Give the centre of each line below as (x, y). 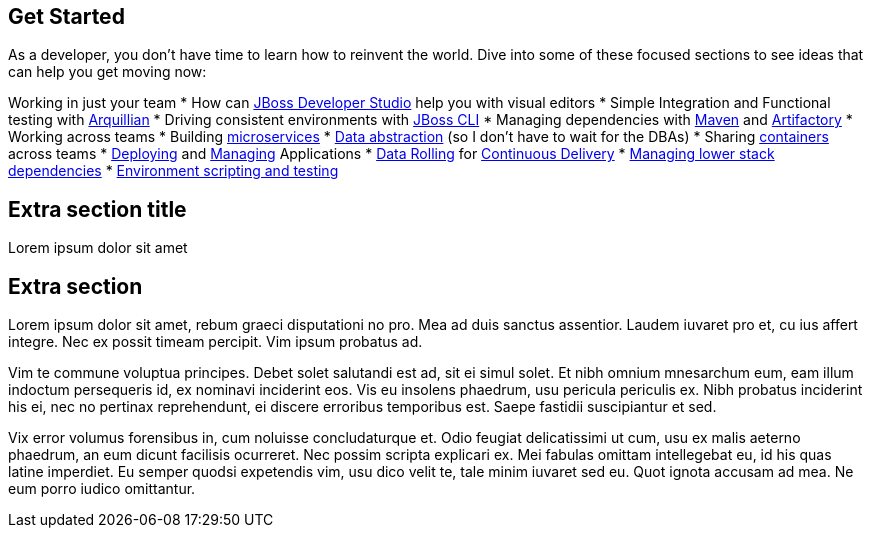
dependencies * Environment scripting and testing (173, 171)
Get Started (66, 16)
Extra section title (97, 209)
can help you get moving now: (107, 72)
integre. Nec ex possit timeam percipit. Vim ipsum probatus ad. (215, 342)
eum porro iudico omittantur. (102, 489)
